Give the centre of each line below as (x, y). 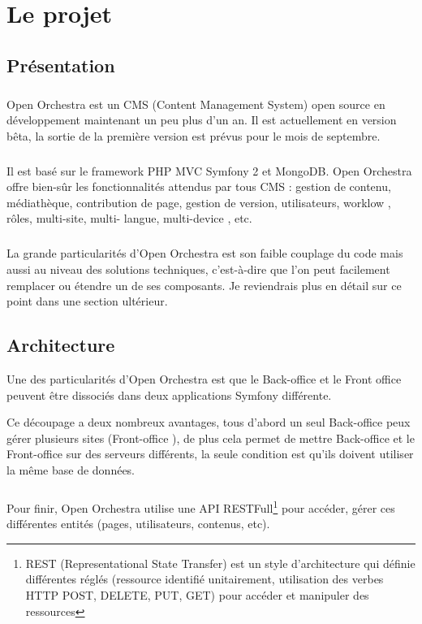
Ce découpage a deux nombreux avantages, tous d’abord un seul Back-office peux (209, 422)
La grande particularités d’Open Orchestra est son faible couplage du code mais (205, 253)
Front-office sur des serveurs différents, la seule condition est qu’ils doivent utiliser (210, 454)
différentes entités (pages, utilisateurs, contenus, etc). (138, 524)
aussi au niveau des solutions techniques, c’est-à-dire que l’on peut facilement (198, 269)
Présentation (61, 65)
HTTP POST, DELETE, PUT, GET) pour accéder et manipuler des (197, 594)
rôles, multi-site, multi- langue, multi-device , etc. (129, 218)
